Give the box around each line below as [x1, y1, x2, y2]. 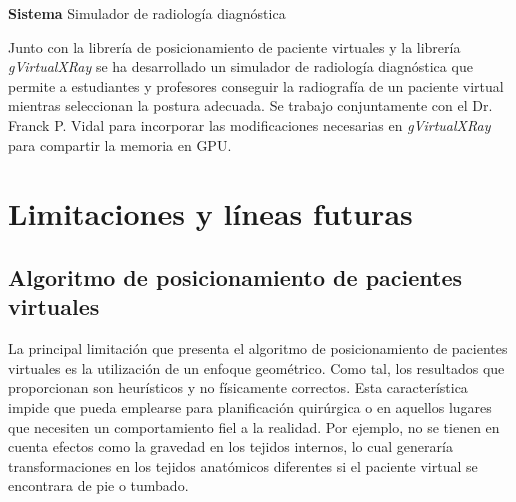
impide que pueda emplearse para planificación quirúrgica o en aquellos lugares [8, 396, 492, 417]
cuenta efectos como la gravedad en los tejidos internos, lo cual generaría [8, 436, 453, 457]
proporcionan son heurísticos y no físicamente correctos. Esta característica [8, 377, 468, 398]
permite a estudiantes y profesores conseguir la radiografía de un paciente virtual [8, 75, 504, 96]
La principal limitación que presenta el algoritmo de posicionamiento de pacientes [8, 338, 508, 359]
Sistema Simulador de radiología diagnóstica [8, 3, 286, 23]
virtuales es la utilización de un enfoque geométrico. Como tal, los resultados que [8, 357, 505, 378]
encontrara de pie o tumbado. [8, 475, 189, 496]
